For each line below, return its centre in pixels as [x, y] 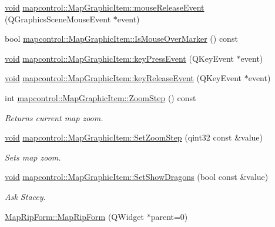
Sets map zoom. [33, 157]
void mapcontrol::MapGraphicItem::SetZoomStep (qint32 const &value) [134, 137]
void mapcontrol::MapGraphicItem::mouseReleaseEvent [105, 7]
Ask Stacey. [25, 196]
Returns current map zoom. [54, 117]
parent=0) [169, 216]
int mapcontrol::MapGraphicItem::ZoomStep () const [100, 97]
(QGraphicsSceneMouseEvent [58, 19]
